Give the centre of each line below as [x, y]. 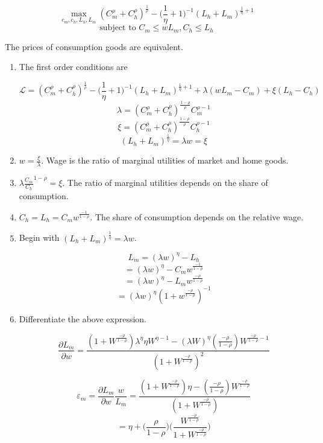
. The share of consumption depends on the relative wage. [197, 216]
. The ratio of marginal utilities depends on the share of [165, 183]
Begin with [39, 237]
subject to [118, 28]
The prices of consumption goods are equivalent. [94, 46]
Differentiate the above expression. [83, 318]
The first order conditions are [73, 67]
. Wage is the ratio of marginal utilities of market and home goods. [165, 160]
